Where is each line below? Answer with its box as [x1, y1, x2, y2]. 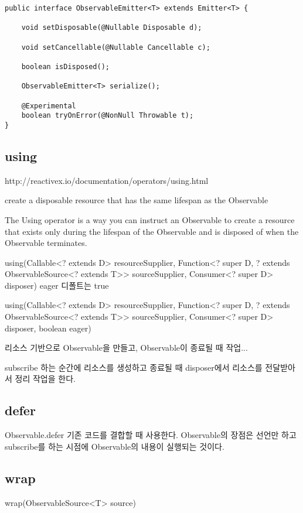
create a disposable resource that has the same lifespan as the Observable [5, 194, 268, 206]
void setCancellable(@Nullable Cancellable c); [21, 43, 210, 52]
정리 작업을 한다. [15, 372, 76, 385]
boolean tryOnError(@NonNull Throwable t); [21, 111, 194, 120]
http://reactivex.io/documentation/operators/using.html [5, 174, 209, 186]
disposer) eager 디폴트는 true [5, 279, 109, 291]
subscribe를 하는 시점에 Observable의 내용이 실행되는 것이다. [5, 440, 224, 452]
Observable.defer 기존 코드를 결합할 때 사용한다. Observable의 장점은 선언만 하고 [5, 429, 297, 441]
